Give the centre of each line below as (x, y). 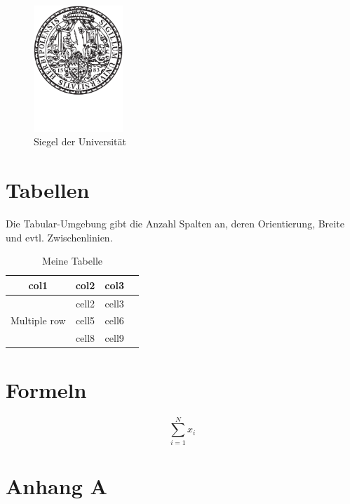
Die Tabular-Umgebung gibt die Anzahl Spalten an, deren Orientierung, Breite (175, 224)
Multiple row (38, 320)
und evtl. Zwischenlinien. (59, 237)
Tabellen (48, 190)
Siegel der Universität (80, 141)
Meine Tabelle (73, 261)
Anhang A (56, 485)
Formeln (46, 389)
